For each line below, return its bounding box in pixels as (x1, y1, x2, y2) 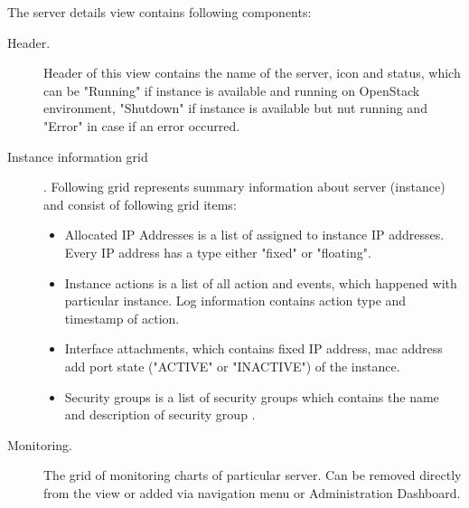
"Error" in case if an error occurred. (43, 116, 240, 135)
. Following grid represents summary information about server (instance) (43, 177, 446, 196)
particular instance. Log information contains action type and (64, 291, 407, 310)
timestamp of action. (64, 308, 180, 327)
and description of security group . (64, 405, 256, 424)
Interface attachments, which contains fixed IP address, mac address (64, 339, 443, 358)
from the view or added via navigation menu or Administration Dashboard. (43, 483, 461, 502)
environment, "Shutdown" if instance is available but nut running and (43, 99, 427, 118)
